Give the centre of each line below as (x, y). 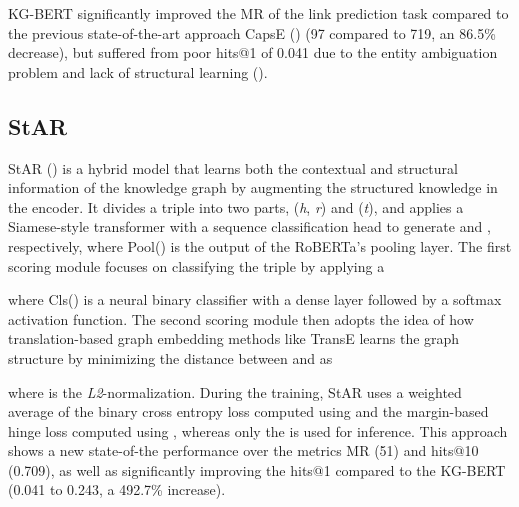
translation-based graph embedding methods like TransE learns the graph (234, 338)
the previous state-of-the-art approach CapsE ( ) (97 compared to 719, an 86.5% (252, 32)
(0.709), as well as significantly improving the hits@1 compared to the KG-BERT (257, 469)
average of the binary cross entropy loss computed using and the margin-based (248, 411)
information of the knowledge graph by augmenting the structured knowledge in (253, 187)
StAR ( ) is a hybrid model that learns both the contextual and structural (233, 167)
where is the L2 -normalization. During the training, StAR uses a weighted (235, 391)
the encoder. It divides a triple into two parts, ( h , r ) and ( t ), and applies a (236, 206)
